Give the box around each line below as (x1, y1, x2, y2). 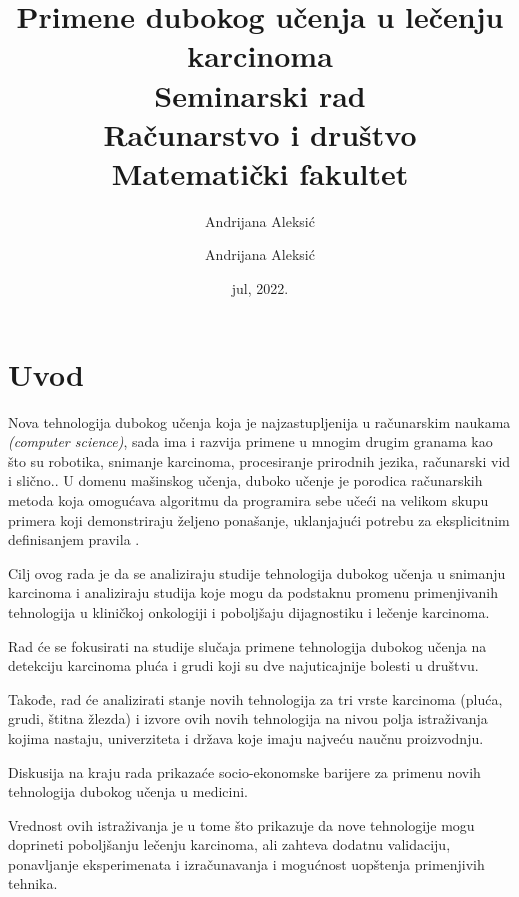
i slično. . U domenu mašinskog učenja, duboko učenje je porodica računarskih (8, 470, 483, 491)
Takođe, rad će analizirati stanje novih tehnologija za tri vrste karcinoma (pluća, (8, 688, 503, 709)
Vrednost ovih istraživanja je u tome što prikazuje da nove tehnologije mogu (8, 814, 475, 835)
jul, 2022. (231, 278, 289, 299)
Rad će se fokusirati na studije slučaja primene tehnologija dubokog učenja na (8, 635, 487, 656)
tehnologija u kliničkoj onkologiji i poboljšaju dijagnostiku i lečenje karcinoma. (8, 601, 490, 622)
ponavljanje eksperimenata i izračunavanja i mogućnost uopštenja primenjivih (8, 853, 485, 874)
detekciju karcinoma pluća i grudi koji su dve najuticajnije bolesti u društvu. (8, 655, 479, 676)
